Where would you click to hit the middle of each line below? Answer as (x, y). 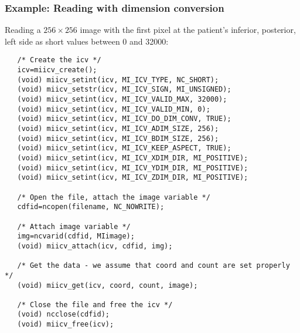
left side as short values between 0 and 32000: (87, 41)
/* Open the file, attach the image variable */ (114, 197)
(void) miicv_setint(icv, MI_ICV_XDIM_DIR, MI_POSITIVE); (133, 158)
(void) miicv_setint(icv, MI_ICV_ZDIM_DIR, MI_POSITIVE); (133, 178)
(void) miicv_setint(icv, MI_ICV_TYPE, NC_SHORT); (118, 80)
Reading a (23, 30)
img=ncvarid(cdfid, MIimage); (76, 236)
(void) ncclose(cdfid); (63, 314)
